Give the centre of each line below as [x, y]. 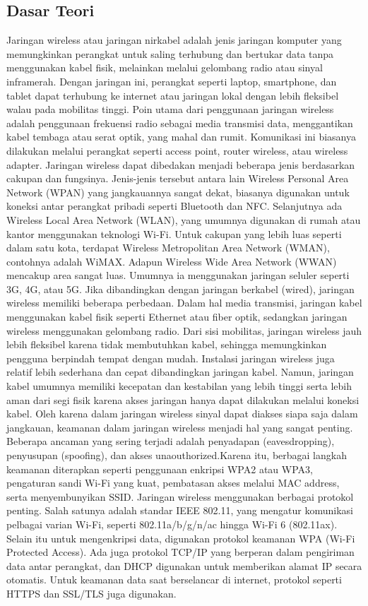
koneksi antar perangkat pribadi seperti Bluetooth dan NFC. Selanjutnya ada [174, 206]
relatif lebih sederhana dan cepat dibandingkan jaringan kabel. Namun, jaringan [180, 372]
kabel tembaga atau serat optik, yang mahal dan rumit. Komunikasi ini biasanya [182, 137]
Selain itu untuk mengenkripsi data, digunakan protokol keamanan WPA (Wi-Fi [181, 538]
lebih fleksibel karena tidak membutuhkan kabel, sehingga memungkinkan [167, 344]
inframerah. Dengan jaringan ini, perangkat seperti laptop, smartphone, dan [172, 81]
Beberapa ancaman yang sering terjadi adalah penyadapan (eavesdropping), [171, 441]
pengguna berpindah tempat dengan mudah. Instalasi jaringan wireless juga [171, 358]
